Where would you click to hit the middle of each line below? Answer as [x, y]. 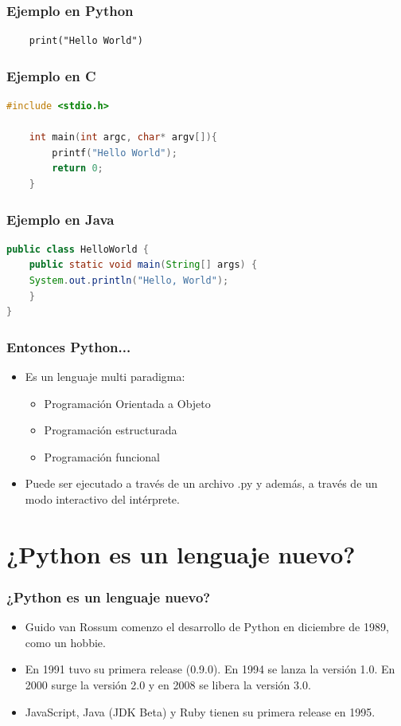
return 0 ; [78, 169]
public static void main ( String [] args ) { [143, 265]
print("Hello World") [86, 41]
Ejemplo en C [51, 75]
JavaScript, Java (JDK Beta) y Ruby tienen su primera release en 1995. [200, 711]
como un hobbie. [65, 642]
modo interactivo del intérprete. [102, 498]
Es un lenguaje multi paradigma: [105, 376]
